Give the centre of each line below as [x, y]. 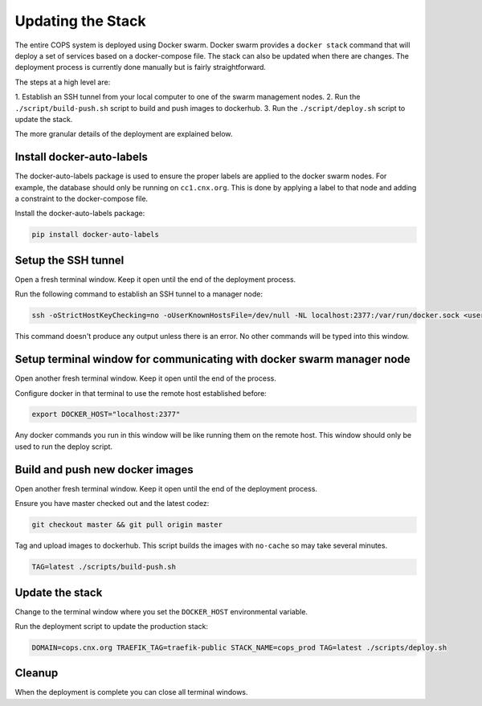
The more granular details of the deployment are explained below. [124, 134]
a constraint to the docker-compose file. [82, 198]
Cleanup [37, 673]
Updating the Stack [80, 21]
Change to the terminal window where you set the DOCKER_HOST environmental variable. [161, 611]
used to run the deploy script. [63, 447]
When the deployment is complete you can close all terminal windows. [131, 692]
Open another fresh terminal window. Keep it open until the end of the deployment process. [166, 488]
